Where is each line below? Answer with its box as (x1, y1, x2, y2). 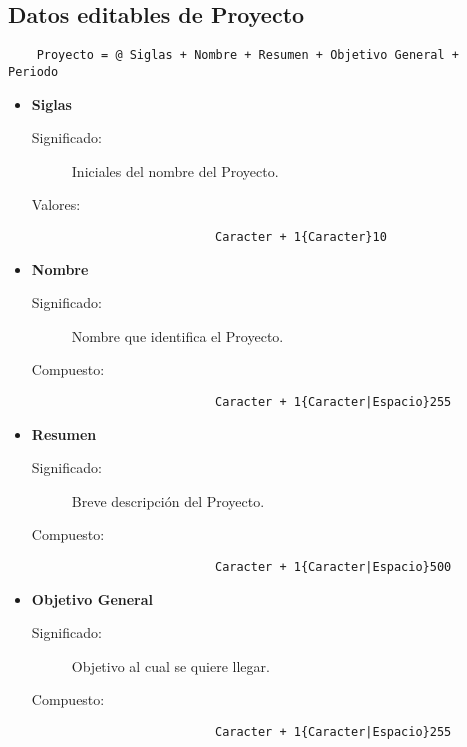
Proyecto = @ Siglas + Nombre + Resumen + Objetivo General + (36, 48, 460, 63)
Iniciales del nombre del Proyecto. (71, 160, 279, 181)
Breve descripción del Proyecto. (71, 490, 265, 511)
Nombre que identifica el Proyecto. (71, 325, 284, 346)
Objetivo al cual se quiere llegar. (71, 655, 270, 676)
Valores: (31, 194, 81, 215)
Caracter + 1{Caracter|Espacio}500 (214, 559, 452, 574)
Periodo (8, 64, 59, 79)
